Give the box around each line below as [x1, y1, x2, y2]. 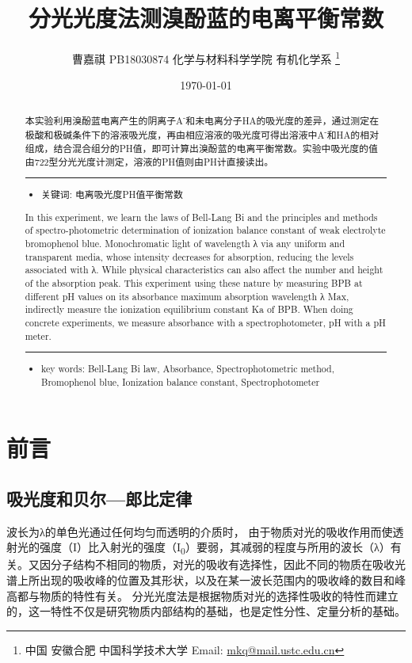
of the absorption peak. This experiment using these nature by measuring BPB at [25, 276, 363, 289]
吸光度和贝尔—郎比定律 [6, 486, 193, 510]
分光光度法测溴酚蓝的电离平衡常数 [28, 2, 383, 34]
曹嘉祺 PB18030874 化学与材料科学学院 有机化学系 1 [72, 48, 340, 67]
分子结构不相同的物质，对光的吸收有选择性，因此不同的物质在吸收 [50, 556, 395, 573]
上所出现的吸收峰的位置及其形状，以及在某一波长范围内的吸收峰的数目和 [17, 572, 395, 589]
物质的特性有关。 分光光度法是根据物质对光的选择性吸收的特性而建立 [39, 587, 399, 604]
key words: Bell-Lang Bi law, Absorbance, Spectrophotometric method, [41, 362, 335, 375]
